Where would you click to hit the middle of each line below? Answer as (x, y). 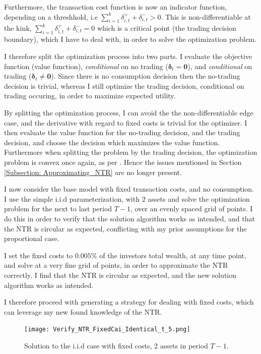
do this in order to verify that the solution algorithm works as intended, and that (129, 218)
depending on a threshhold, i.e (51, 16)
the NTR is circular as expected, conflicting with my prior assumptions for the (125, 228)
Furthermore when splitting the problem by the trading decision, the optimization (131, 152)
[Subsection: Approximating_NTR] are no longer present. (93, 172)
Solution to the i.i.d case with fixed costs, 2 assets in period (116, 345)
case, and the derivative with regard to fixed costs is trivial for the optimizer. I (126, 122)
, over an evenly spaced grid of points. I (192, 209)
